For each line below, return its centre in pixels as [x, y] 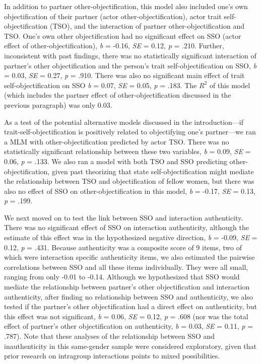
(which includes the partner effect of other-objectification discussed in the [118, 95]
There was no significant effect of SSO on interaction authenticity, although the [126, 227]
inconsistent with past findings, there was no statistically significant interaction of [130, 55]
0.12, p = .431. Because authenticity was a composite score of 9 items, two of [123, 247]
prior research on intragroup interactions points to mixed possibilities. [112, 356]
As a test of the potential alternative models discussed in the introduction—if [124, 122]
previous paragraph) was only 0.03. [58, 104]
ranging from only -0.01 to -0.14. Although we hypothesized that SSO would [122, 277]
